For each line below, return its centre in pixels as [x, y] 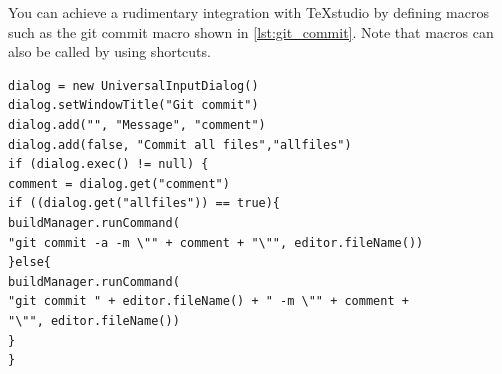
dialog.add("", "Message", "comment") [137, 124]
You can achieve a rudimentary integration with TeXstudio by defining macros [248, 12]
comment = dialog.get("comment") [119, 183]
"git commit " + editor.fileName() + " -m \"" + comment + [208, 301]
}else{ [29, 262]
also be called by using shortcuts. [109, 51]
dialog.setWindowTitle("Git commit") [133, 105]
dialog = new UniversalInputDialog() [133, 85]
